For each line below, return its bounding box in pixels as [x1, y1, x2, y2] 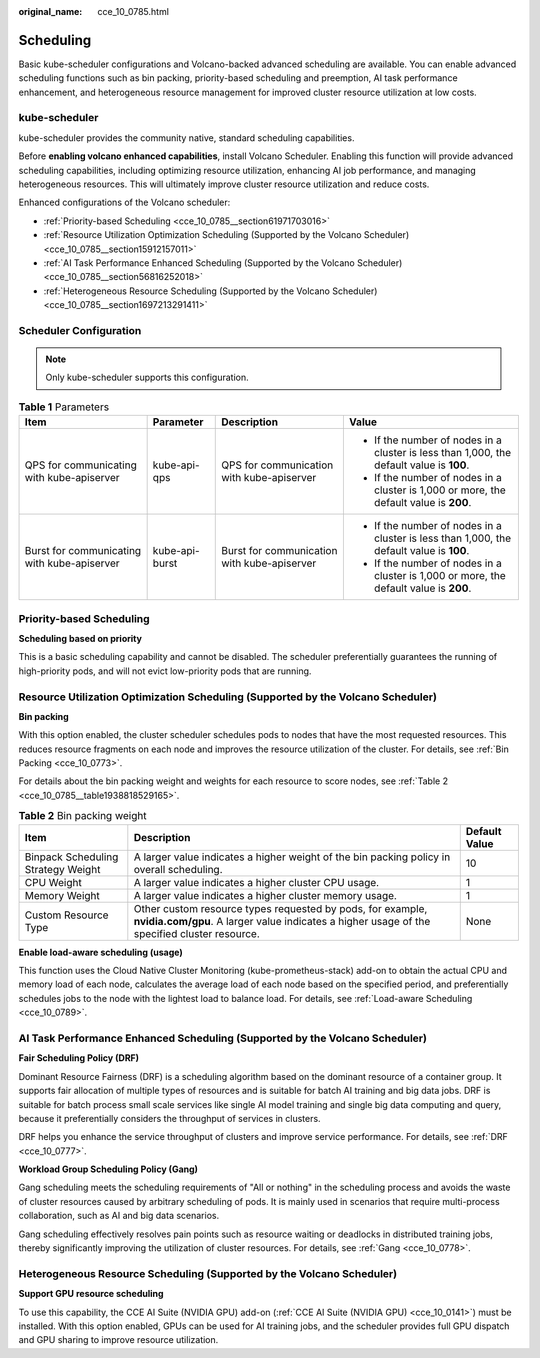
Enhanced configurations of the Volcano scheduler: [18, 196, 231, 209]
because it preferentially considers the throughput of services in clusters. [18, 1112, 321, 1124]
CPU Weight [24, 875, 82, 889]
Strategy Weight [24, 862, 101, 876]
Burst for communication [221, 544, 338, 558]
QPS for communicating [24, 458, 137, 472]
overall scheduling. [133, 862, 224, 876]
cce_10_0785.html [97, 6, 170, 17]
